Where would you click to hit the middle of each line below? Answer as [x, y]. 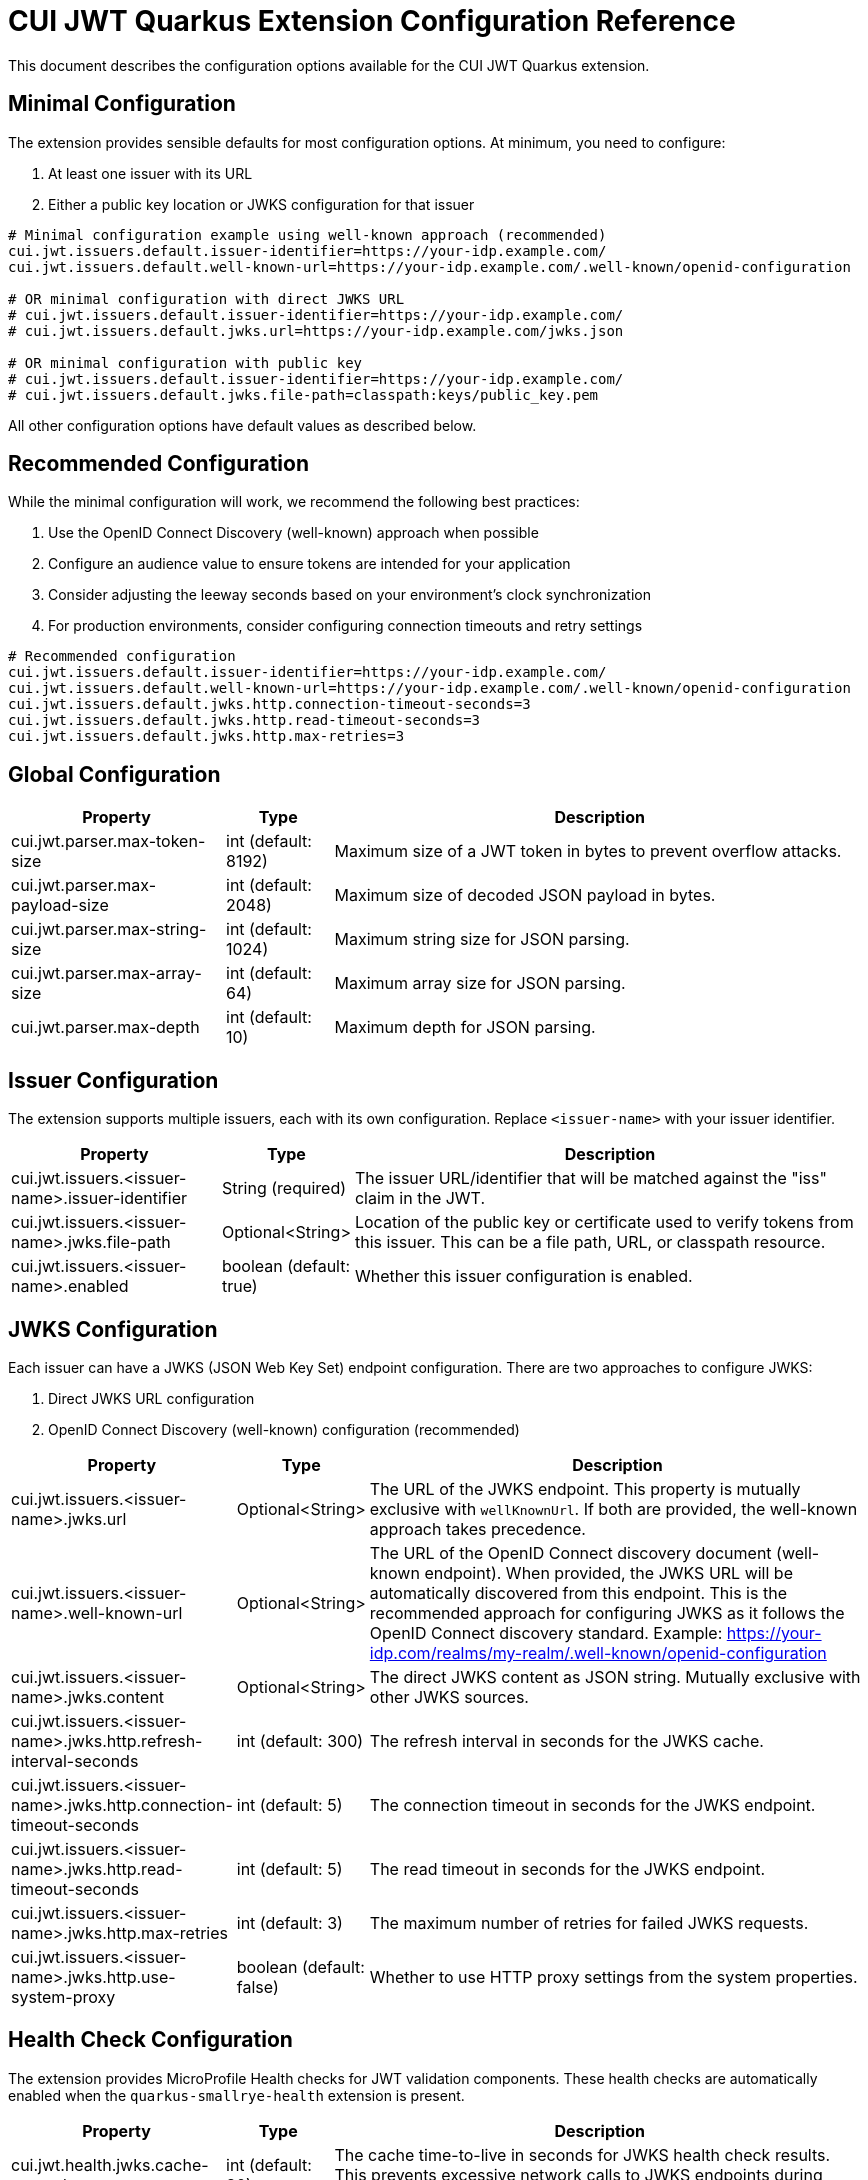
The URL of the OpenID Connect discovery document [570, 1552]
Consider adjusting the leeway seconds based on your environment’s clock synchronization [349, 595]
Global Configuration [114, 774]
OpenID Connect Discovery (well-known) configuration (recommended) [284, 1429]
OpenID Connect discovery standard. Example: [546, 1632]
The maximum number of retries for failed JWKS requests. [589, 1922]
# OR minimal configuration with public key [185, 362]
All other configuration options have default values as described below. [242, 425]
